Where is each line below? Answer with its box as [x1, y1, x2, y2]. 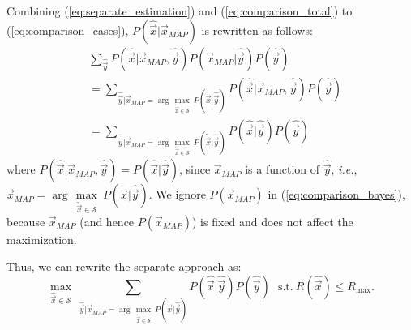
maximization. [6, 230, 77, 247]
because [6, 212, 45, 229]
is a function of [245, 161, 320, 178]
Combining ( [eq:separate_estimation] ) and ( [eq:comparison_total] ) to [6, 2, 353, 19]
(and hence [79, 212, 135, 229]
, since [178, 161, 211, 178]
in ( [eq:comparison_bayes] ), [268, 186, 405, 203]
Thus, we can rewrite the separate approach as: [6, 258, 242, 275]
